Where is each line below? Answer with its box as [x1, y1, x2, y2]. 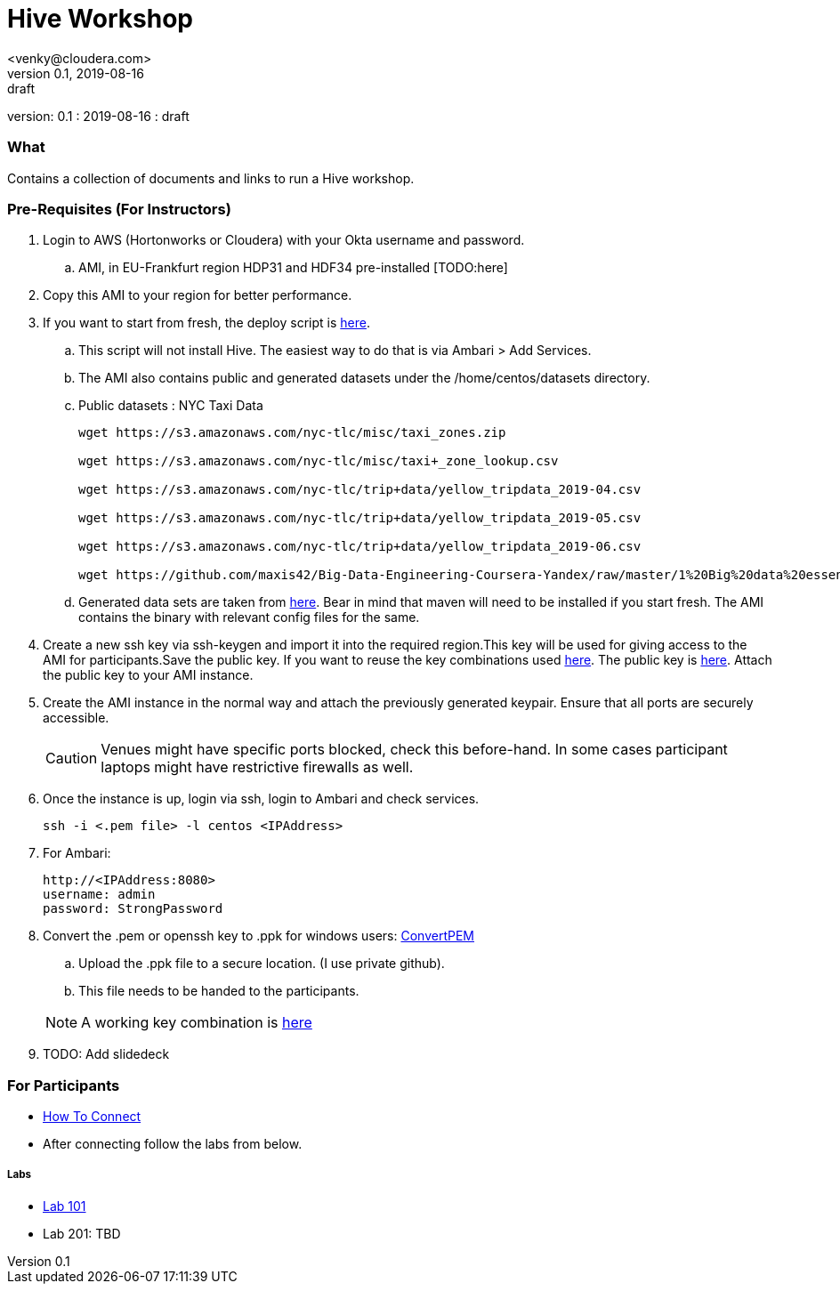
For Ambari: [43, 845, 111, 861]
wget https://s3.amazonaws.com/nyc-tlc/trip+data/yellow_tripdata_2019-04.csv [78, 482, 642, 497]
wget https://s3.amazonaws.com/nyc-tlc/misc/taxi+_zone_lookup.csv [78, 454, 559, 469]
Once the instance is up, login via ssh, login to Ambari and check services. [43, 791, 480, 807]
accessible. [43, 710, 109, 726]
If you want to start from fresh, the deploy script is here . [43, 315, 370, 331]
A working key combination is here [81, 1013, 312, 1032]
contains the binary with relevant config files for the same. [78, 609, 420, 625]
